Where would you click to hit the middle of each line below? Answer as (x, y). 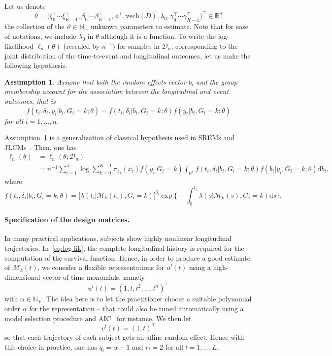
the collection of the (34, 26)
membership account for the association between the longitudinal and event (117, 91)
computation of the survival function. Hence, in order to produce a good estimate (127, 257)
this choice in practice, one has (51, 346)
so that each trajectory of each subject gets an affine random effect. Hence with (124, 337)
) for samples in (136, 45)
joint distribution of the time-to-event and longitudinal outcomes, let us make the (128, 55)
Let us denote (25, 6)
